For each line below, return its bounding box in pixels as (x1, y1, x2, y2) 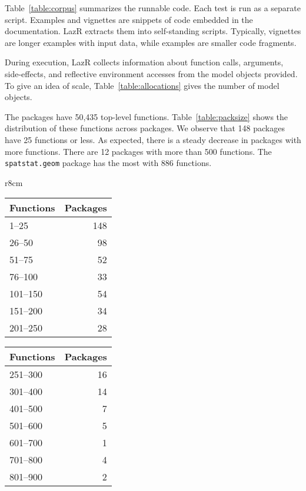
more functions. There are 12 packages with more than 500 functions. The (5, 145, 272, 157)
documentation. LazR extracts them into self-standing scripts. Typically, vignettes (5, 25, 301, 37)
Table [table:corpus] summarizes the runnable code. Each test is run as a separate (5, 2, 301, 14)
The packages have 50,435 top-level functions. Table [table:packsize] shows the (5, 110, 288, 122)
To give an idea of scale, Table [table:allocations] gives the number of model (5, 79, 280, 91)
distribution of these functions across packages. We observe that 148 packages (5, 122, 285, 134)
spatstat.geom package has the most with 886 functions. (5, 157, 212, 169)
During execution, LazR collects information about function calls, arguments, (5, 56, 284, 68)
